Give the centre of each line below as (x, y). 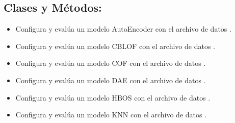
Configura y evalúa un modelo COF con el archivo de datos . (111, 63)
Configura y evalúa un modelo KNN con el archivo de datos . (111, 115)
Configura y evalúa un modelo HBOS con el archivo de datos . (113, 97)
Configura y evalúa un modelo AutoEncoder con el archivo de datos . (123, 29)
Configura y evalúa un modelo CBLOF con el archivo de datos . (115, 46)
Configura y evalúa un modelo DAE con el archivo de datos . (111, 80)
